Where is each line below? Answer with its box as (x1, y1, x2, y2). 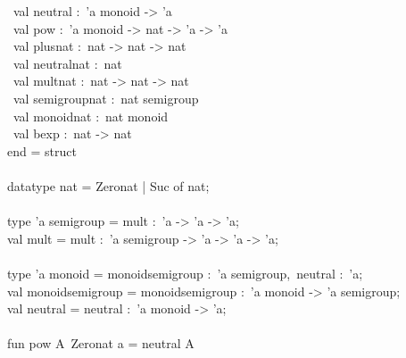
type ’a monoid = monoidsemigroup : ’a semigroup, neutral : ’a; (7, 263, 363, 282)
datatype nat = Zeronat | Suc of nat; (7, 176, 210, 195)
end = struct (7, 141, 77, 160)
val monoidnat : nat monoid (12, 106, 169, 125)
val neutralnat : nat (12, 54, 122, 72)
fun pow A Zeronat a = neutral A (7, 334, 195, 353)
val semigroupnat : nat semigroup (12, 88, 199, 107)
